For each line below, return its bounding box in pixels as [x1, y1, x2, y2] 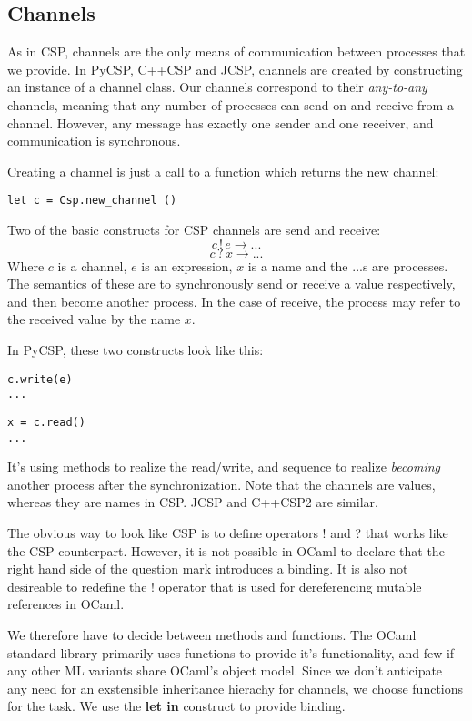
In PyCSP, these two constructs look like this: [7, 340, 264, 359]
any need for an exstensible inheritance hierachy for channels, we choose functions [7, 678, 464, 697]
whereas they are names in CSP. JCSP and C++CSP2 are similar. [7, 493, 378, 512]
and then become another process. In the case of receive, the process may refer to [7, 291, 461, 310]
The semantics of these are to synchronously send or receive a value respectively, [7, 274, 456, 293]
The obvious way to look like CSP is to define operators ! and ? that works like [7, 523, 448, 542]
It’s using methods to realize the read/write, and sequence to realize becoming [7, 457, 440, 476]
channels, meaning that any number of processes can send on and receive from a [7, 95, 454, 114]
